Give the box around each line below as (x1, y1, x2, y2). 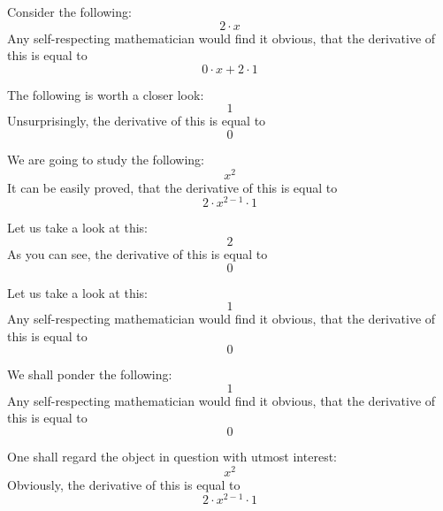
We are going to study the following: (7, 149, 204, 168)
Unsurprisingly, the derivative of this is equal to (7, 111, 266, 130)
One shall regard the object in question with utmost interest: (7, 447, 337, 466)
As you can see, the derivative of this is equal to (7, 244, 268, 263)
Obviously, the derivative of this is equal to (7, 475, 241, 493)
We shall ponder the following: (7, 365, 172, 384)
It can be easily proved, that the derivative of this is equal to (7, 178, 338, 196)
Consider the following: (7, 3, 132, 20)
